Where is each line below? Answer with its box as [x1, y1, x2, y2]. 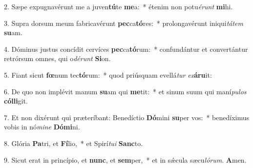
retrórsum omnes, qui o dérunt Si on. [4, 53, 111, 63]
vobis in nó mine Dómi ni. [4, 122, 80, 132]
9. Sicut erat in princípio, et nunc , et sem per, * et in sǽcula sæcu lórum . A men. [4, 154, 247, 165]
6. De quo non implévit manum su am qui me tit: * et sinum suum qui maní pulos [4, 86, 247, 96]
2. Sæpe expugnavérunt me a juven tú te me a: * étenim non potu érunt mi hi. [4, 1, 233, 11]
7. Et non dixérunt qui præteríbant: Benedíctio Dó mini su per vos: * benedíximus [4, 112, 250, 122]
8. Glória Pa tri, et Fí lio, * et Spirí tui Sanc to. [4, 138, 143, 148]
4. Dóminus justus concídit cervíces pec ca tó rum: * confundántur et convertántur [4, 43, 248, 54]
